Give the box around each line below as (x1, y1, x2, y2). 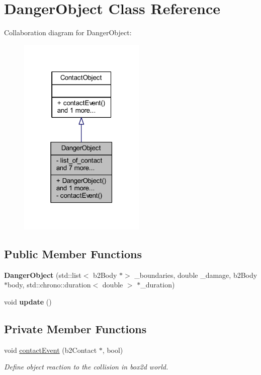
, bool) (102, 344, 123, 355)
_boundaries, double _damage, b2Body (134, 269, 257, 280)
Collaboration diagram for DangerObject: (4, 27, 132, 38)
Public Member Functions (4, 246, 142, 261)
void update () (4, 296, 52, 307)
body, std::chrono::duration (8, 279, 91, 290)
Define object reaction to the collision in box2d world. (4, 361, 168, 372)
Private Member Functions (4, 321, 147, 336)
